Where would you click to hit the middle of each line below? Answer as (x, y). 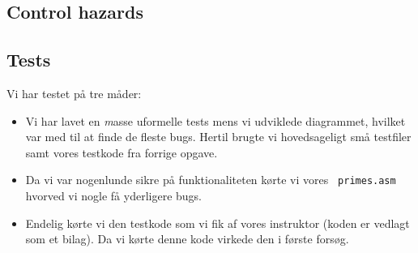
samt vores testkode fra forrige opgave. (122, 152)
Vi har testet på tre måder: (74, 93)
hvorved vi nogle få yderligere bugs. (114, 196)
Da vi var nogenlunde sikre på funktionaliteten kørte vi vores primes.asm (211, 180)
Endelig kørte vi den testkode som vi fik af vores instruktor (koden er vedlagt (218, 223)
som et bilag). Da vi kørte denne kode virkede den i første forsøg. (187, 239)
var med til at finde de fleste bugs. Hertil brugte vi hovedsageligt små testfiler (218, 137)
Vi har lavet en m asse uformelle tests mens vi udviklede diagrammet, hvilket (215, 120)
